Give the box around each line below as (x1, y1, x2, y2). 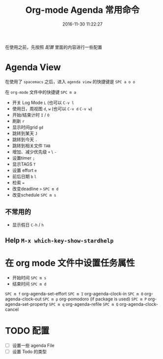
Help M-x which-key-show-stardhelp (5, 236, 114, 245)
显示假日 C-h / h (12, 222, 44, 228)
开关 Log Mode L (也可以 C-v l (12, 99, 75, 105)
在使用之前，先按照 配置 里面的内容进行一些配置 (5, 44, 102, 50)
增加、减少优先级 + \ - (12, 149, 56, 155)
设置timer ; (12, 155, 35, 161)
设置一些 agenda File (12, 342, 55, 348)
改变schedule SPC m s (12, 192, 56, 197)
